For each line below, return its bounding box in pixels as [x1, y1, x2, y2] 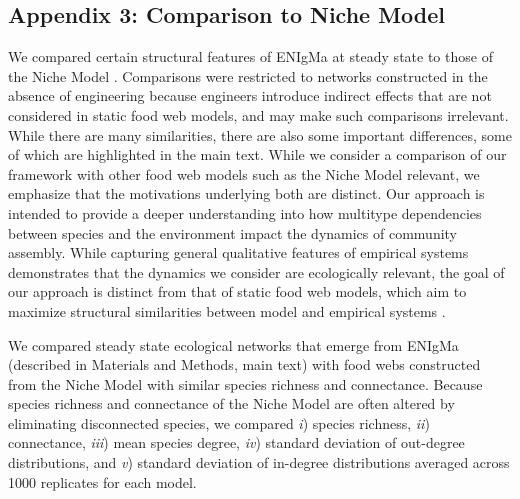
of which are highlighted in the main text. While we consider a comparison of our [8, 144, 507, 165]
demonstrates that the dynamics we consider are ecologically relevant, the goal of [8, 261, 505, 282]
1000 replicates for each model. [8, 471, 197, 492]
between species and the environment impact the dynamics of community [8, 222, 458, 243]
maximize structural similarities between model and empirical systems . [8, 300, 446, 321]
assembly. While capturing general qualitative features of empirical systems [8, 242, 469, 263]
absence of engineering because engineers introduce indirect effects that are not [8, 85, 492, 106]
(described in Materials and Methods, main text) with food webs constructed [8, 354, 481, 375]
